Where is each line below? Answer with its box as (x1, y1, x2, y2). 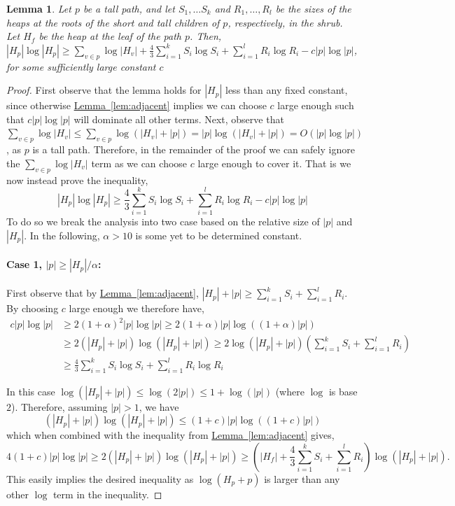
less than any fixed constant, (225, 83, 348, 97)
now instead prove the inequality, (6, 172, 148, 187)
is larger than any (264, 471, 340, 486)
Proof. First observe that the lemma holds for (6, 83, 202, 97)
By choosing (6, 301, 59, 316)
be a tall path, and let (83, 1, 175, 15)
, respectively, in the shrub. (227, 15, 343, 29)
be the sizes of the (275, 1, 351, 15)
